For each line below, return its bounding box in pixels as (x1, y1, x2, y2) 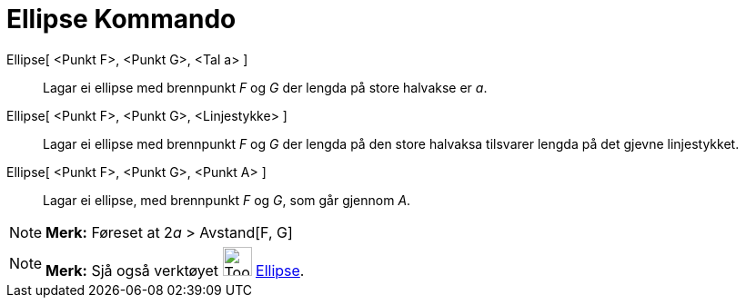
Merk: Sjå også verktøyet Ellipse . (45, 261, 305, 280)
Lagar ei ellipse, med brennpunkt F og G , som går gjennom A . (43, 192, 411, 208)
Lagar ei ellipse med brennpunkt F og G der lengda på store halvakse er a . (43, 79, 488, 95)
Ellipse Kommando (6, 4, 237, 34)
